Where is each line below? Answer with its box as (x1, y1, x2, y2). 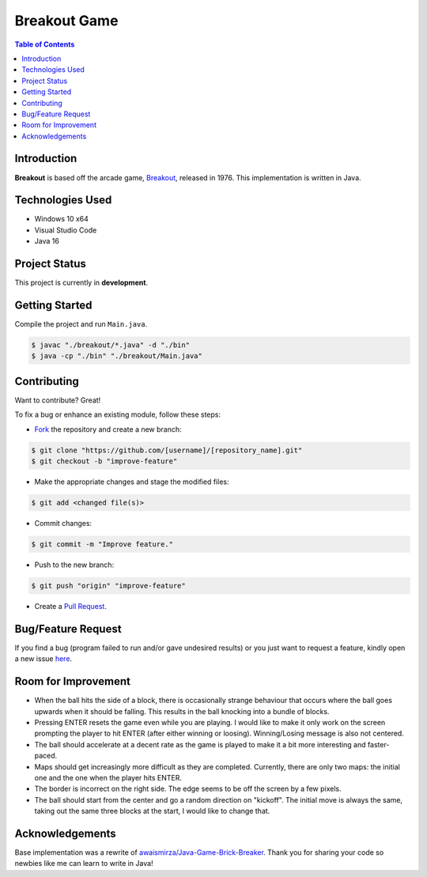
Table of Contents (14, 40, 75, 49)
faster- (367, 739, 390, 749)
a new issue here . (14, 654, 73, 663)
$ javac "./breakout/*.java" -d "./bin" (31, 341, 190, 350)
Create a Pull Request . (34, 602, 107, 610)
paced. (34, 751, 58, 761)
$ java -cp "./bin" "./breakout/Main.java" (31, 352, 203, 361)
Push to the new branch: (34, 560, 115, 569)
